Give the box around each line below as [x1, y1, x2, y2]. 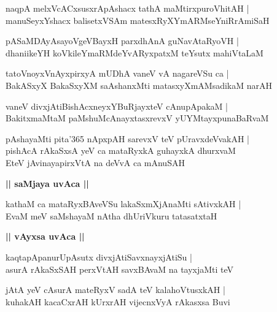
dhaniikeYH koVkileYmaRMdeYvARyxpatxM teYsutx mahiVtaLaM [6, 46, 263, 59]
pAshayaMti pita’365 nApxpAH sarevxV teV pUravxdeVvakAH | [6, 132, 249, 145]
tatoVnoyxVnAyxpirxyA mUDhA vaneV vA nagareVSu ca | [6, 67, 229, 80]
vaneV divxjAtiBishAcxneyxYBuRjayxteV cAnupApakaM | [6, 99, 228, 112]
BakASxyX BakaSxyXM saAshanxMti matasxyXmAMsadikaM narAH [6, 78, 272, 91]
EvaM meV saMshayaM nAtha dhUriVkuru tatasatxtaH [6, 209, 217, 222]
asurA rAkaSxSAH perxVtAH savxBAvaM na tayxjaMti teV [6, 262, 234, 275]
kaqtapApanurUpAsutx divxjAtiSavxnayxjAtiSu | [6, 250, 192, 263]
